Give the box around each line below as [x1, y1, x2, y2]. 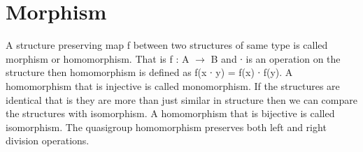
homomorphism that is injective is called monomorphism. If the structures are [6, 78, 340, 93]
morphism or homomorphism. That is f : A [6, 51, 190, 66]
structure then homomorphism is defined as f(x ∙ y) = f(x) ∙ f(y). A [6, 65, 293, 79]
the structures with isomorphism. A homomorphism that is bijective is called [6, 106, 335, 121]
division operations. [6, 133, 90, 148]
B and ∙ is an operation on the [211, 51, 341, 66]
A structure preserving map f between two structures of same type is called [6, 38, 328, 52]
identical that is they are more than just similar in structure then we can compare [6, 92, 357, 107]
